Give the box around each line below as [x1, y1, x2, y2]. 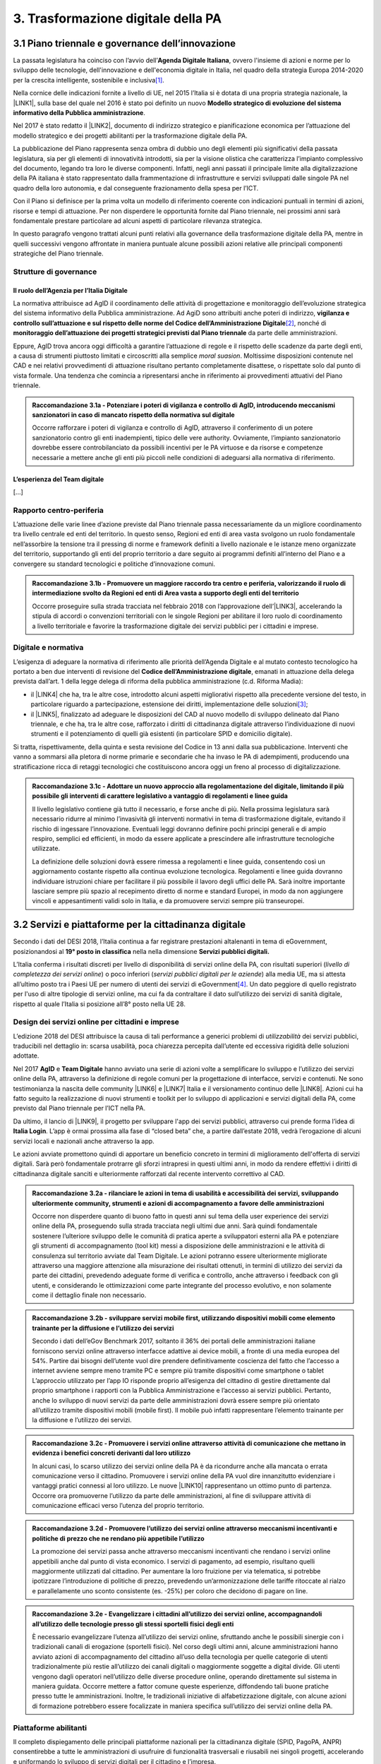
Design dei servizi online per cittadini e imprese [13, 1017, 180, 1027]
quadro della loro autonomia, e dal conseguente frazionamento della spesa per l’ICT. [13, 183, 259, 192]
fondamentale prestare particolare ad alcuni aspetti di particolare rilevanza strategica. [13, 216, 262, 225]
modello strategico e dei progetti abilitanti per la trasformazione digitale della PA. [13, 131, 248, 140]
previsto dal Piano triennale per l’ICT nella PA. [13, 1104, 146, 1113]
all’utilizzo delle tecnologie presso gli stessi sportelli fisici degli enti [32, 1619, 234, 1628]
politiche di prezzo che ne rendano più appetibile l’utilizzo [32, 1534, 205, 1542]
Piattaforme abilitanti [13, 1722, 87, 1732]
